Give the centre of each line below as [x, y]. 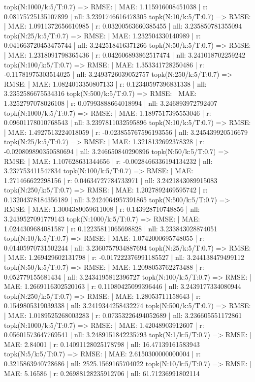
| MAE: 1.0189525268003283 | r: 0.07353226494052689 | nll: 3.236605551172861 [123, 315]
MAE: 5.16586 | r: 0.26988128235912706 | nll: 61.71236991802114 [102, 373]
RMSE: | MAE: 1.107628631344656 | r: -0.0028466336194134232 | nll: [108, 161]
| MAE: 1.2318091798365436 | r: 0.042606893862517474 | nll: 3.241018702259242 [125, 54]
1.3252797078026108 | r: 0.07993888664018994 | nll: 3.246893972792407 [111, 103]
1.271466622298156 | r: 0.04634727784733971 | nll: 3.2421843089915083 [111, 180]
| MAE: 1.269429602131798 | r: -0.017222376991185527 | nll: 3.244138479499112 [124, 257]
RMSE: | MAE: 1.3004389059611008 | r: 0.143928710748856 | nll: [102, 209]
